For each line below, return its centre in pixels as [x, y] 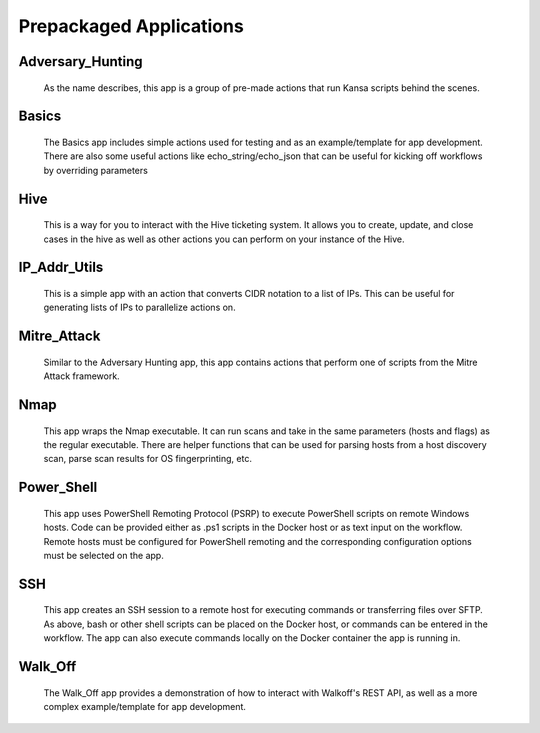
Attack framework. [81, 376]
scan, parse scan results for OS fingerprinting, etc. [147, 459]
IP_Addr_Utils [61, 267]
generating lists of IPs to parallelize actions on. [139, 307]
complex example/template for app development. [145, 706]
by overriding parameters [96, 170]
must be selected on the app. [103, 555]
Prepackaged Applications [131, 26]
